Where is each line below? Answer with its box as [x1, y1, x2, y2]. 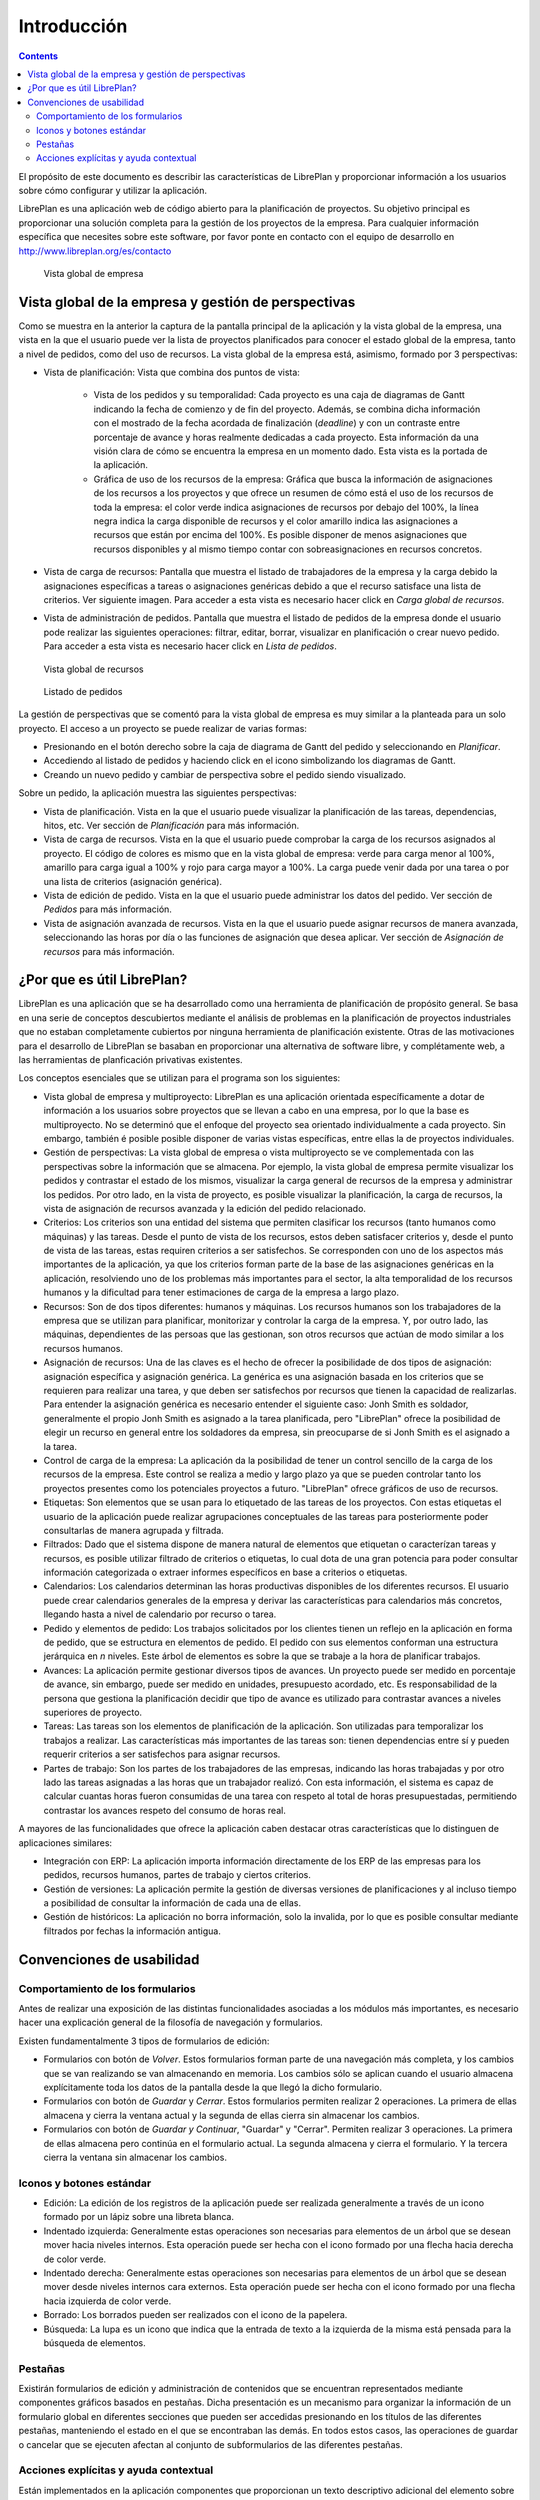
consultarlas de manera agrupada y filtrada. [43, 1524, 224, 1536]
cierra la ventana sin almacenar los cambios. [43, 2151, 227, 2163]
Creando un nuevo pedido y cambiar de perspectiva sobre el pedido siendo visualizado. [43, 768, 407, 780]
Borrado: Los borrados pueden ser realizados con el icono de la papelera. [43, 2309, 348, 2321]
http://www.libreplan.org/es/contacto [18, 245, 172, 257]
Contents [18, 50, 59, 62]
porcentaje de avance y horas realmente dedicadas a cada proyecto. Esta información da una [93, 431, 479, 443]
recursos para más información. [43, 945, 175, 957]
